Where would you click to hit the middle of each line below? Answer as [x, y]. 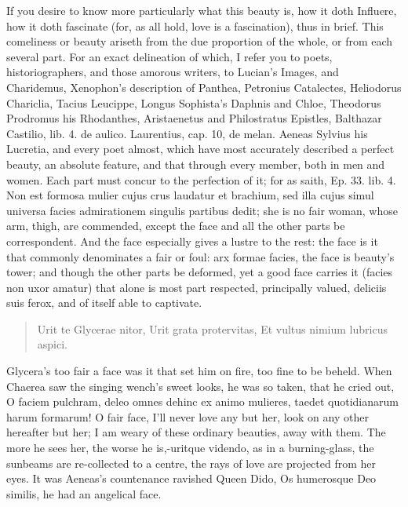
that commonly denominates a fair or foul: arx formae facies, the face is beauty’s [200, 256]
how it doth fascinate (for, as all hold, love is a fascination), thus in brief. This [195, 26]
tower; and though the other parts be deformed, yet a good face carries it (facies [200, 272]
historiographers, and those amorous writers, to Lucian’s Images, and [173, 72]
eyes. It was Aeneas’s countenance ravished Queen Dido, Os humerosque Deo [191, 478]
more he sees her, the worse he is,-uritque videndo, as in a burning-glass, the [190, 448]
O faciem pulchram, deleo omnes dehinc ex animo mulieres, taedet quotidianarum [202, 401]
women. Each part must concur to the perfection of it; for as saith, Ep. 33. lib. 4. [201, 179]
